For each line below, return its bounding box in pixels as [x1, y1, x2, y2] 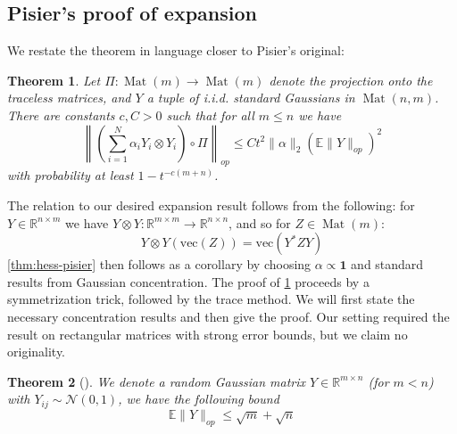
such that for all [166, 105, 254, 124]
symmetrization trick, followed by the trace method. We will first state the [7, 290, 415, 308]
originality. [7, 342, 66, 361]
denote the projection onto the [269, 70, 433, 89]
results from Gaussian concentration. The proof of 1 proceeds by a [7, 272, 370, 291]
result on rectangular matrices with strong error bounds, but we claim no [7, 324, 408, 343]
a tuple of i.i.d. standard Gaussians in [146, 88, 355, 107]
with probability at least [7, 166, 134, 184]
